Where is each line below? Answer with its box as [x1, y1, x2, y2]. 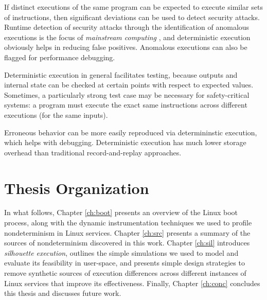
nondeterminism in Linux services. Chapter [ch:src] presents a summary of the [4, 227, 251, 238]
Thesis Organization [4, 177, 149, 198]
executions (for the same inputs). [4, 109, 108, 120]
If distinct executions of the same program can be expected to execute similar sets [4, 2, 263, 12]
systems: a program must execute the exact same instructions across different [4, 99, 247, 110]
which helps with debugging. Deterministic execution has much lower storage [4, 137, 246, 148]
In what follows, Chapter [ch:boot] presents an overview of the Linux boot [4, 207, 238, 218]
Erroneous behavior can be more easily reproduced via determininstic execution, [4, 127, 257, 137]
